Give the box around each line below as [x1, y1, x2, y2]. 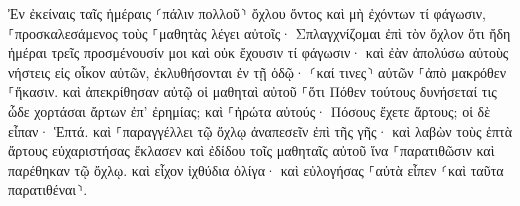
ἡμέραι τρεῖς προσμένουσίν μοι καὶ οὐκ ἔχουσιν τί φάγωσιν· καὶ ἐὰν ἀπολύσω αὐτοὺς [8, 42, 509, 63]
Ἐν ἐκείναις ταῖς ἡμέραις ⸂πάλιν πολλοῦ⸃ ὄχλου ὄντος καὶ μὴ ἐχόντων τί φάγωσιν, [8, 3, 486, 23]
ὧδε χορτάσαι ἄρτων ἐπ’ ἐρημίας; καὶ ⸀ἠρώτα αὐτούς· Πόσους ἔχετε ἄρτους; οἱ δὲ [8, 100, 491, 121]
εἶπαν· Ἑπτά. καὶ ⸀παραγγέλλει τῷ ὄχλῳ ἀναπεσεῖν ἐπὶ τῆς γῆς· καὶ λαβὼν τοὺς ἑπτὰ [8, 120, 513, 141]
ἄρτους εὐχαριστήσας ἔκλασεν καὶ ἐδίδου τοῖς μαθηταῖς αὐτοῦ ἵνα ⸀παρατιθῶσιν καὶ [8, 140, 495, 161]
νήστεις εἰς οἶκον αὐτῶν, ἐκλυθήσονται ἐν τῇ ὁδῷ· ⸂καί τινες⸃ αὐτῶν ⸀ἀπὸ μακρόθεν [8, 61, 507, 82]
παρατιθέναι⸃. [8, 179, 88, 200]
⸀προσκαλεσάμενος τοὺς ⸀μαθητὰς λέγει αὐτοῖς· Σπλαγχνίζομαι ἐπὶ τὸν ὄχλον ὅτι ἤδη [8, 22, 511, 43]
